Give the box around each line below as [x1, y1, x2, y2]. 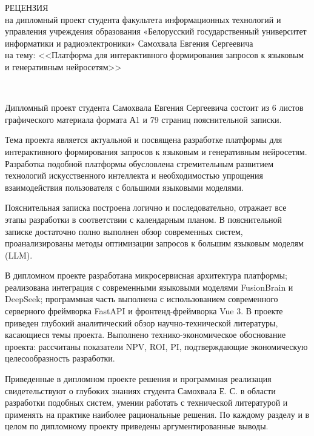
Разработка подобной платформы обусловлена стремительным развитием [5, 157, 273, 170]
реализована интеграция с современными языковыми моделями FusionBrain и [5, 280, 293, 293]
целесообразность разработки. [5, 352, 115, 365]
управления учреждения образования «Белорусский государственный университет [5, 25, 307, 38]
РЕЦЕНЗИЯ [5, 1, 48, 13]
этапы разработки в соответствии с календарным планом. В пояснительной [5, 213, 282, 225]
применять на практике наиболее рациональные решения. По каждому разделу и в [5, 408, 310, 420]
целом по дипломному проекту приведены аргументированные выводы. [5, 420, 269, 432]
